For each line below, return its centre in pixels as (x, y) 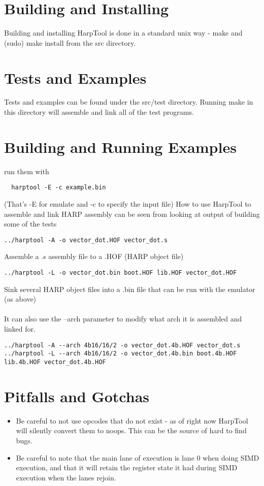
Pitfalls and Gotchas (77, 396)
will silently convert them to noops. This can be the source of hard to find (131, 430)
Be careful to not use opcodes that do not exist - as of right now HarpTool (132, 420)
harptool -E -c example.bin (59, 188)
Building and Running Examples (120, 147)
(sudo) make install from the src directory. (70, 42)
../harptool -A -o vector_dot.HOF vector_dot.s (86, 240)
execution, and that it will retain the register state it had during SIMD (127, 467)
